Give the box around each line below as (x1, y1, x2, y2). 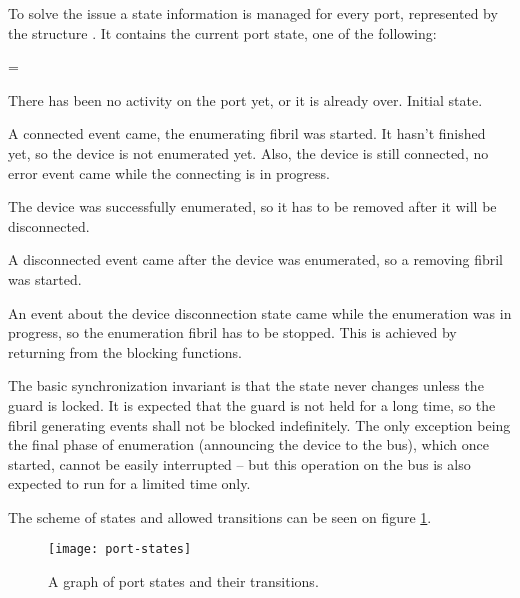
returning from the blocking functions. (8, 341, 242, 362)
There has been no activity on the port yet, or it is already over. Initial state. (8, 89, 483, 110)
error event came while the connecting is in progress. (8, 162, 330, 183)
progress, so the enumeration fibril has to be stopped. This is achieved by (8, 322, 457, 343)
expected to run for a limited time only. (8, 473, 251, 494)
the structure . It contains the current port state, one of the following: (8, 22, 437, 43)
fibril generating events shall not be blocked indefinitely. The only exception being (8, 414, 511, 435)
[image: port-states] (48, 542, 192, 557)
